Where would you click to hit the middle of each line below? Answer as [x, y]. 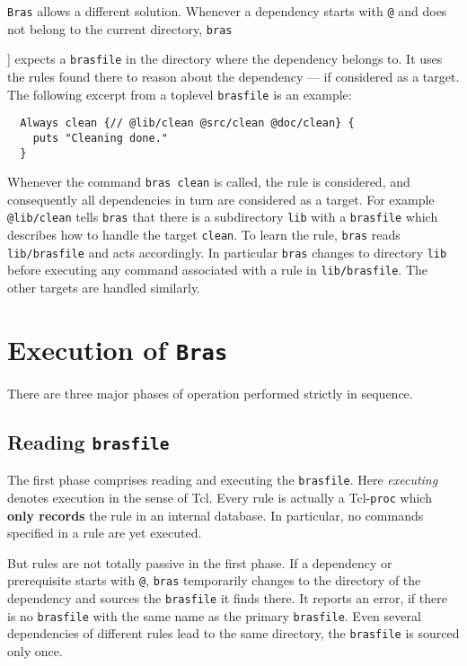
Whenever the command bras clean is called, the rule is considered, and [209, 182]
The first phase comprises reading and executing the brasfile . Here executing [223, 480]
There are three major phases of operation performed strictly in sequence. [210, 393]
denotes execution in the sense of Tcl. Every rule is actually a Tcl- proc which [220, 497]
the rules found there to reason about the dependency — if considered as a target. [233, 76]
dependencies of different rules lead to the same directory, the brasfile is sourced [233, 633]
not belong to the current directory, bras [120, 28]
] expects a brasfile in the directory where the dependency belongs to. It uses [225, 59]
